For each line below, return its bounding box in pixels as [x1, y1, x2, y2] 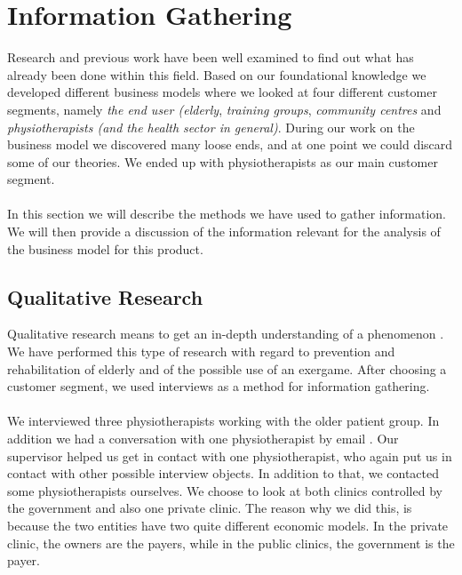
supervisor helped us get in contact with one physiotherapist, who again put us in [7, 446, 452, 465]
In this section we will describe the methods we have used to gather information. [7, 204, 446, 223]
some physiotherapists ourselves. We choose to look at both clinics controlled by [7, 481, 442, 499]
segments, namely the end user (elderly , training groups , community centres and [7, 100, 442, 118]
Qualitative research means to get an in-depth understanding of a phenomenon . [7, 324, 444, 343]
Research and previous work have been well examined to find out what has [7, 48, 414, 67]
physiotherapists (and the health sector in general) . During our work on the [7, 117, 415, 136]
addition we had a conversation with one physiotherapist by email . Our [7, 429, 399, 448]
